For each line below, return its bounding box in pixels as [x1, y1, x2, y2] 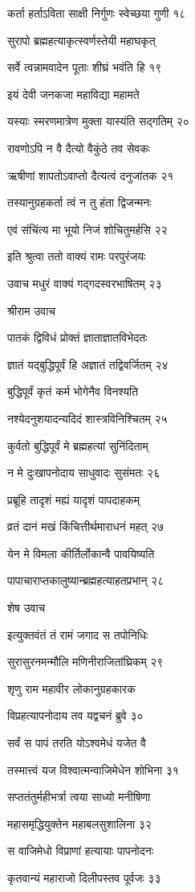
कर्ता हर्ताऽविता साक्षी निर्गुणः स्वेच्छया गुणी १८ [7, 5, 186, 21]
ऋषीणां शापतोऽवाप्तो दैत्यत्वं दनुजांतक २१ [7, 166, 174, 183]
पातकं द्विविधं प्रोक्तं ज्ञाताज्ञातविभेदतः [7, 329, 148, 346]
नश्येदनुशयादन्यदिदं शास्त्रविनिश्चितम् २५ [7, 409, 168, 426]
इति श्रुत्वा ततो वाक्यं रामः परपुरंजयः [7, 248, 146, 265]
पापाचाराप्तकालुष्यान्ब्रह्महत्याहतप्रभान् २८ [7, 572, 165, 589]
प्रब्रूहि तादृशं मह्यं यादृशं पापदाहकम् [7, 491, 140, 508]
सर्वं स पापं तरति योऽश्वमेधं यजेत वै [7, 734, 146, 751]
